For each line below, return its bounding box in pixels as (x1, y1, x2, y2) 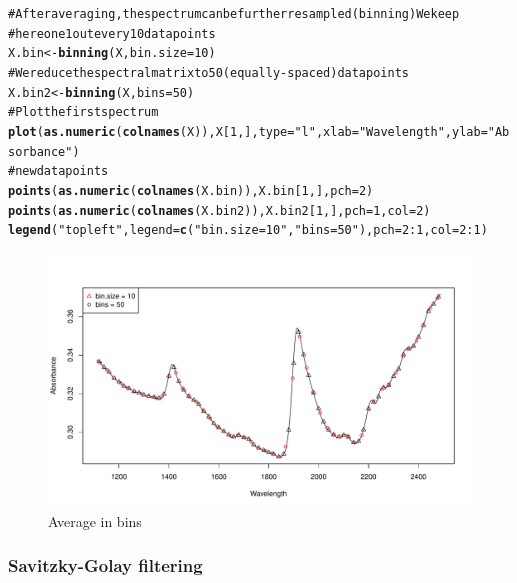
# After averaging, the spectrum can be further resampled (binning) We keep (8, 7, 460, 21)
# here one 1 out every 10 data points (8, 26, 216, 41)
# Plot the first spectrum (8, 105, 159, 120)
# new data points (8, 164, 109, 179)
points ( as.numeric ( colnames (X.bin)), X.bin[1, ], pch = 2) (8, 183, 374, 198)
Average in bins (48, 510, 142, 531)
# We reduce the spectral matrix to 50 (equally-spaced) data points (8, 65, 409, 80)
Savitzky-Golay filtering (8, 553, 203, 578)
